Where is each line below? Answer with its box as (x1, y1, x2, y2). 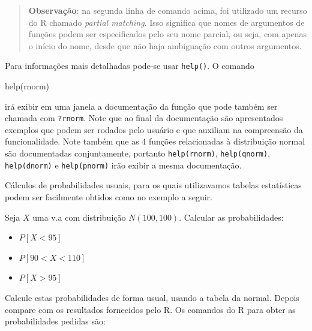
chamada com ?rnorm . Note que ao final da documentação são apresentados (5, 112, 283, 124)
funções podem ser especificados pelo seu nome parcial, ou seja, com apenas (28, 28, 307, 40)
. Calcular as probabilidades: (179, 210, 284, 223)
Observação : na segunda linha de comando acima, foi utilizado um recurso (28, 4, 307, 16)
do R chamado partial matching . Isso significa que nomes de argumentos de (28, 16, 305, 28)
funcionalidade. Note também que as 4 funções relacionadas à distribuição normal (5, 135, 305, 148)
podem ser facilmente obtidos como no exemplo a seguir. (5, 190, 212, 203)
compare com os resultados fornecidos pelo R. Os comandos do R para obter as (5, 303, 296, 315)
